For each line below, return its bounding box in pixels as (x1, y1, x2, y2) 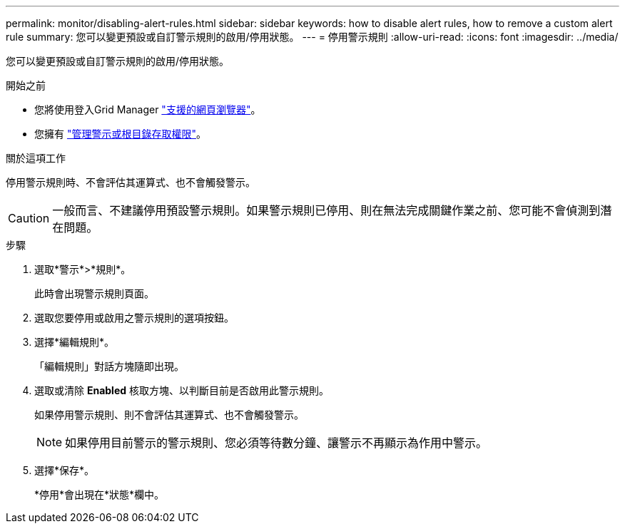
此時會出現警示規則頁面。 (34, 287, 154, 299)
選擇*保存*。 (34, 464, 95, 476)
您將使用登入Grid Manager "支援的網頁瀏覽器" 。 (34, 103, 261, 115)
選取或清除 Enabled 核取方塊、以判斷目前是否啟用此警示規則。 (34, 384, 330, 396)
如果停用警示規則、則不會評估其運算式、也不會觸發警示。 (34, 409, 304, 421)
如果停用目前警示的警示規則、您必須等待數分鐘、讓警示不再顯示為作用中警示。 (65, 436, 488, 450)
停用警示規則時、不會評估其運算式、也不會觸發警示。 (6, 176, 255, 188)
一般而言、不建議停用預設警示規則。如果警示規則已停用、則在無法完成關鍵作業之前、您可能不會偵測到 (52, 203, 601, 217)
